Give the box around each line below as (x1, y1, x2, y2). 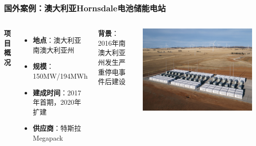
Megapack (32, 132, 63, 143)
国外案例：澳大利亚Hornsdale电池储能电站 (4, 1, 166, 14)
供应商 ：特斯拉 (32, 123, 81, 133)
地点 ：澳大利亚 (32, 35, 81, 45)
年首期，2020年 (32, 97, 81, 107)
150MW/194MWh (32, 71, 88, 81)
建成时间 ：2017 (32, 87, 81, 97)
